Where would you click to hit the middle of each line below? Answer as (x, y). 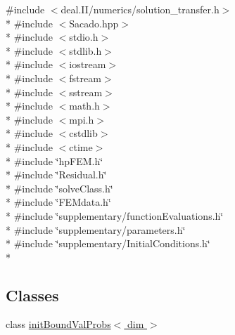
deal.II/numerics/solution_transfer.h (140, 9)
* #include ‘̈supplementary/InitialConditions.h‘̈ (108, 243)
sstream (86, 92)
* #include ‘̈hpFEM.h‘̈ (55, 160)
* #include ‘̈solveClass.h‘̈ (59, 188)
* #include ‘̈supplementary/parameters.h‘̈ (96, 229)
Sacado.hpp (94, 23)
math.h (84, 106)
